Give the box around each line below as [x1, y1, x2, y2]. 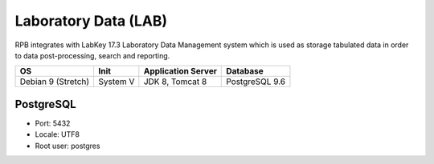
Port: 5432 [35, 118, 71, 128]
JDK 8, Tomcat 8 [143, 76, 207, 87]
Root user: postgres [35, 141, 100, 150]
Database [226, 66, 264, 77]
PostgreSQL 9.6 [226, 76, 286, 87]
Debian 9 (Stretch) [19, 76, 90, 87]
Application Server [143, 66, 217, 77]
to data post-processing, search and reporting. [14, 50, 170, 60]
